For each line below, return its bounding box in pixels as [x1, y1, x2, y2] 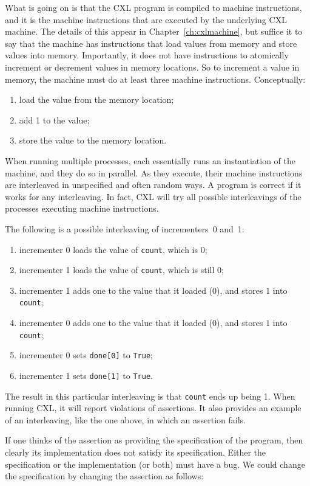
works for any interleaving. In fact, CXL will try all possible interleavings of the [5, 190, 302, 203]
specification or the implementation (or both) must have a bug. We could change [5, 457, 305, 470]
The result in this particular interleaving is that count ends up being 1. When [5, 389, 295, 402]
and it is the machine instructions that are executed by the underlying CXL [5, 13, 287, 26]
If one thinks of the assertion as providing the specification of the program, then [5, 434, 303, 446]
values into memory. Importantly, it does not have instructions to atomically [5, 49, 289, 61]
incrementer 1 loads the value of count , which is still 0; [19, 263, 224, 276]
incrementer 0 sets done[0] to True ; [19, 349, 153, 361]
